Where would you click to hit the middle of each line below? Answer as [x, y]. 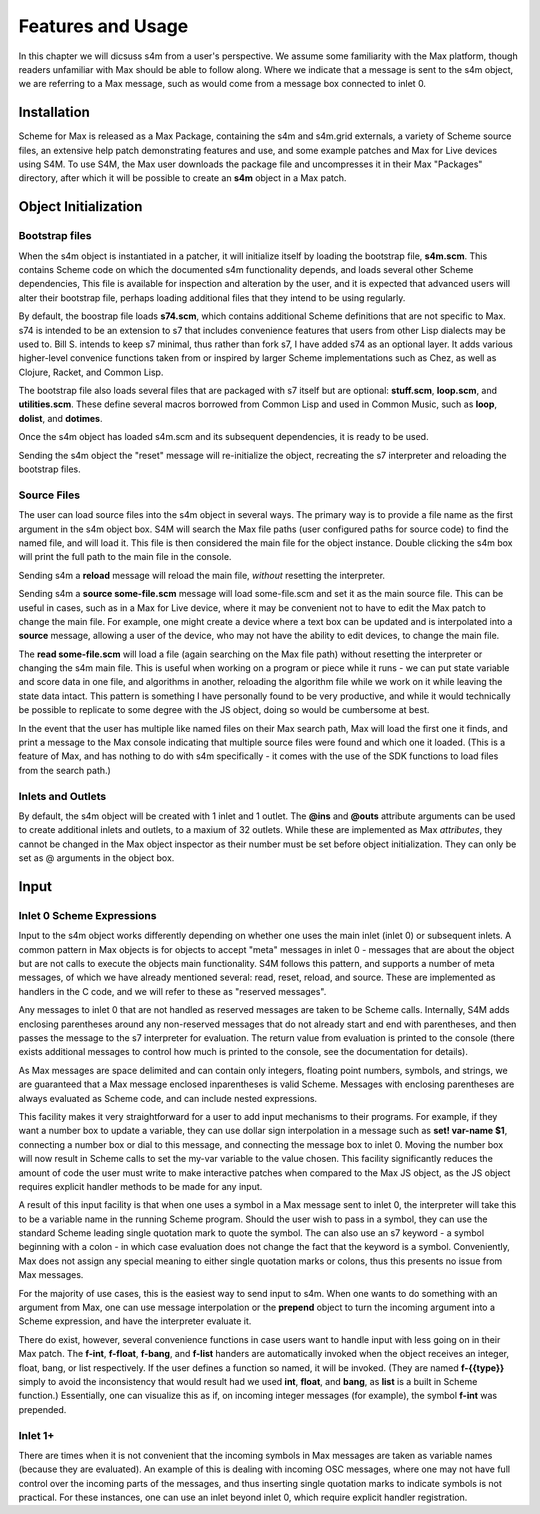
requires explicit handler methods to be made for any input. [140, 1186]
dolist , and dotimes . [60, 418]
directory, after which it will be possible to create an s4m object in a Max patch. [182, 178]
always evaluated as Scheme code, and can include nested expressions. [168, 1098]
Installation [54, 112]
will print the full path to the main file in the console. [125, 557]
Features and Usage [103, 26]
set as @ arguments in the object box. [96, 858]
